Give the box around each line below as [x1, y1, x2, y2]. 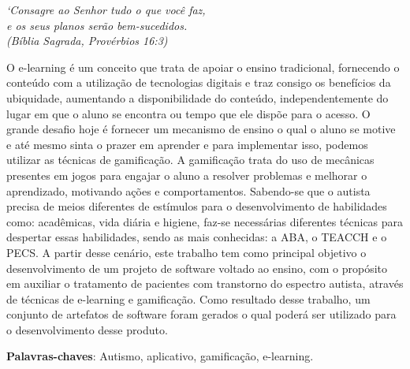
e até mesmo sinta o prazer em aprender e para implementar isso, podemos [6, 136, 368, 152]
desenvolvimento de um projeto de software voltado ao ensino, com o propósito [6, 259, 388, 276]
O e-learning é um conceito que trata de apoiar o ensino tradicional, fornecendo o [6, 58, 400, 75]
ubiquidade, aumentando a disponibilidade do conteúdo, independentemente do [6, 89, 389, 106]
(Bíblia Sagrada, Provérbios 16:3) [6, 32, 168, 49]
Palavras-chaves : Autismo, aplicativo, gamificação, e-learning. [6, 348, 314, 364]
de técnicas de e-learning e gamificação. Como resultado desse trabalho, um [6, 290, 371, 307]
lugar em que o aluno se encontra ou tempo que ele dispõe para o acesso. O [6, 105, 371, 121]
